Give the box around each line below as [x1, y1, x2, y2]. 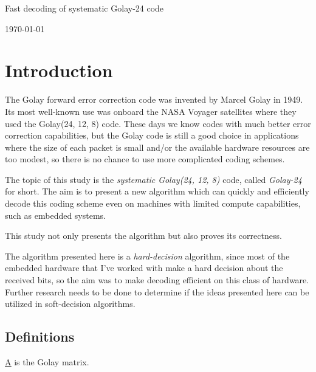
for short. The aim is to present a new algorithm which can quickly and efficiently [5, 185, 309, 198]
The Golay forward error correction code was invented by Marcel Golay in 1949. [5, 93, 303, 106]
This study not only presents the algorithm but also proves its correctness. [5, 229, 282, 242]
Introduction [5, 58, 113, 83]
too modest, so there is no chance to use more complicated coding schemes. [5, 153, 285, 165]
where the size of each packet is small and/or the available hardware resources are [5, 140, 310, 153]
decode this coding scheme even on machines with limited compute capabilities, [5, 197, 301, 210]
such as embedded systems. [5, 208, 106, 221]
